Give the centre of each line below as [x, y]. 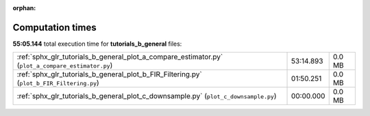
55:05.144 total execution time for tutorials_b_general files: [97, 44]
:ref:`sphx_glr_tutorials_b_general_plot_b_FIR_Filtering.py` [109, 74]
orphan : [24, 8]
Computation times [54, 27]
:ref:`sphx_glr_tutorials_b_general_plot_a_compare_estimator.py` [120, 57]
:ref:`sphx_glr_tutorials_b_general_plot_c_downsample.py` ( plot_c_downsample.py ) [147, 96]
